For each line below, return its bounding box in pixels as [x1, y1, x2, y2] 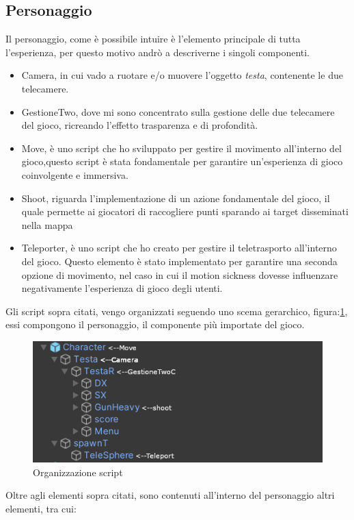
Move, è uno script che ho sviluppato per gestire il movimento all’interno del [21, 140, 342, 155]
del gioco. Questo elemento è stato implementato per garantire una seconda [21, 253, 338, 268]
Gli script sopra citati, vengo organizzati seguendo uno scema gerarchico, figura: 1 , [5, 304, 348, 318]
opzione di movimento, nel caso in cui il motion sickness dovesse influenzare [21, 267, 338, 282]
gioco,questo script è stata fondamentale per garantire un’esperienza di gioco [21, 154, 343, 169]
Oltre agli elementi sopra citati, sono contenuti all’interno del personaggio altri [5, 488, 335, 502]
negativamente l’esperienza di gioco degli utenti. [21, 281, 223, 295]
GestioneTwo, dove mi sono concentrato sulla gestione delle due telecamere [21, 104, 335, 119]
